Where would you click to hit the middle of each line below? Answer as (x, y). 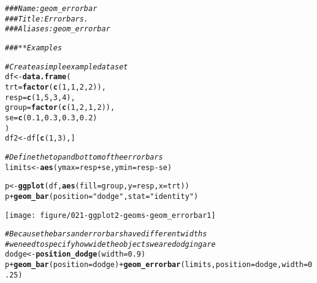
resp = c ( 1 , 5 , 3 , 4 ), (40, 97)
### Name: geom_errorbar (51, 9)
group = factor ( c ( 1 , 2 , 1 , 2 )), (60, 108)
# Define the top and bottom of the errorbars (84, 157)
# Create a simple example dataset (67, 67)
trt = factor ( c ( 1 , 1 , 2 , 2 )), (55, 87)
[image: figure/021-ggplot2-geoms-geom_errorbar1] (110, 215)
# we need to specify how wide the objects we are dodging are (110, 244)
